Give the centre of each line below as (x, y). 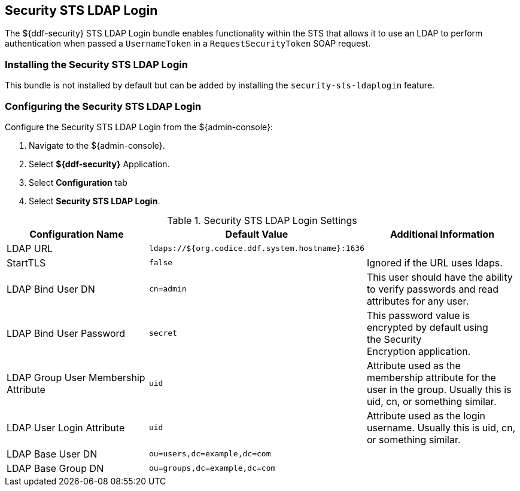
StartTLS (26, 263)
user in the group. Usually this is (439, 389)
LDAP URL (30, 248)
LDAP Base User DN (52, 454)
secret (163, 333)
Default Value (257, 234)
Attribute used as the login (426, 415)
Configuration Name (77, 234)
